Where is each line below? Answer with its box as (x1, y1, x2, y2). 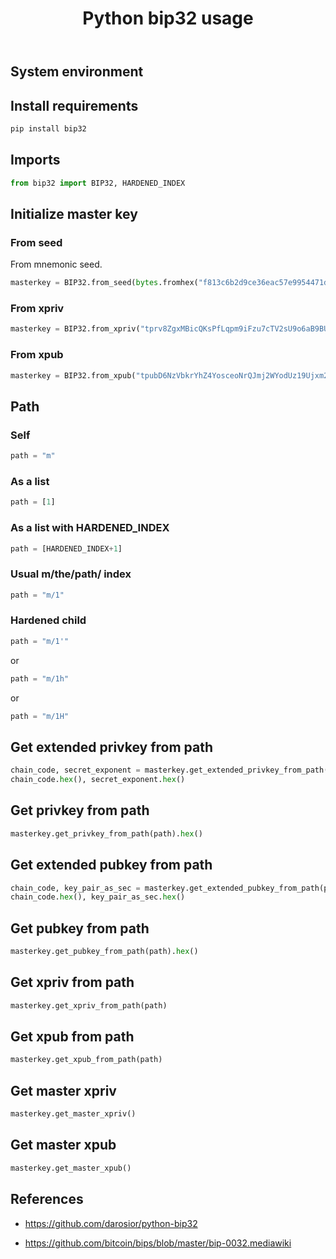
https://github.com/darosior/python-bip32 (24, 1217, 198, 1229)
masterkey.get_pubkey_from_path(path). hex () (10, 947, 199, 957)
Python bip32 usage (82, 7, 254, 30)
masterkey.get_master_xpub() (10, 1163, 132, 1173)
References (10, 1191, 84, 1208)
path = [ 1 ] (10, 497, 56, 507)
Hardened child (10, 613, 87, 627)
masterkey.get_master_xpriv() (10, 1109, 137, 1119)
